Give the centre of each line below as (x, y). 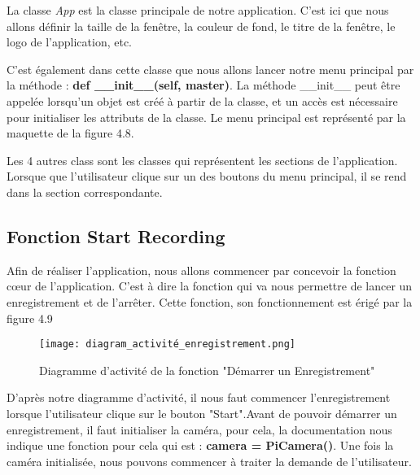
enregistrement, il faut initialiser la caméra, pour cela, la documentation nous (199, 429)
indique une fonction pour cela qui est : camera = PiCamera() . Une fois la (200, 445)
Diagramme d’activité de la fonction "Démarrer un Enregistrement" (207, 370)
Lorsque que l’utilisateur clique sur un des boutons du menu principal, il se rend (207, 176)
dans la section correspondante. (85, 192)
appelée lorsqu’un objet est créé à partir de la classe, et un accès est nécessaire (202, 100)
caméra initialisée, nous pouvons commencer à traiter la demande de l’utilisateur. (209, 461)
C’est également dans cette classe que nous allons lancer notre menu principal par (210, 69)
